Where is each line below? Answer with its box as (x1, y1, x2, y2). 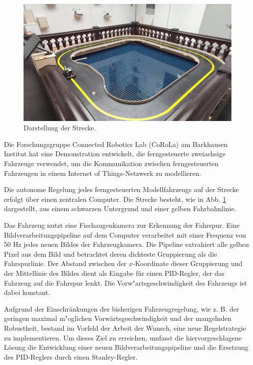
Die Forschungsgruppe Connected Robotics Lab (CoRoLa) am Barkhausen (4, 139, 228, 149)
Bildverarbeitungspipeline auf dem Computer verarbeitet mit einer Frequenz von (4, 229, 246, 240)
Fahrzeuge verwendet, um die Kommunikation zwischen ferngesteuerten (4, 158, 219, 169)
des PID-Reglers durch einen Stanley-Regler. (4, 351, 138, 362)
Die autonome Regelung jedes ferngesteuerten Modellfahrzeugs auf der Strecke (4, 184, 239, 195)
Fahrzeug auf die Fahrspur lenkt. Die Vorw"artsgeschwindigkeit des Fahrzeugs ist (4, 277, 247, 288)
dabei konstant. (4, 287, 51, 297)
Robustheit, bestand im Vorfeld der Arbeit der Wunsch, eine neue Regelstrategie (4, 322, 246, 333)
